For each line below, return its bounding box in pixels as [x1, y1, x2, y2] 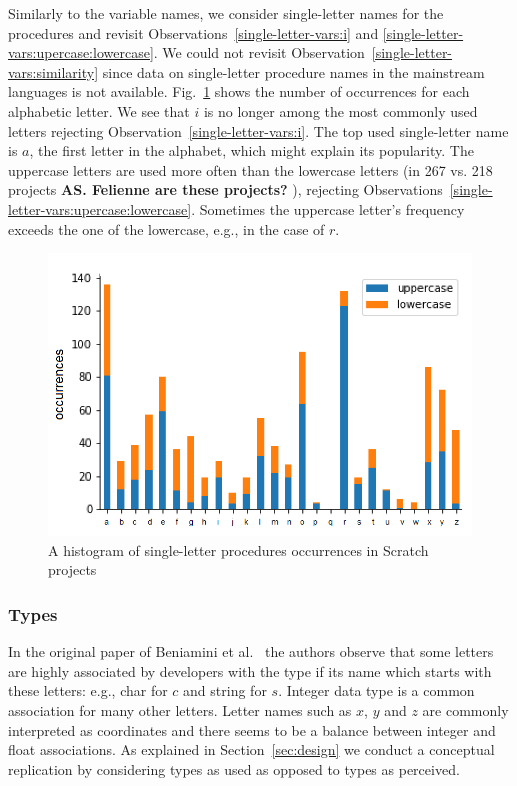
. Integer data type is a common [278, 680, 475, 701]
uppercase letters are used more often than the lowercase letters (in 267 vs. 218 [8, 159, 493, 180]
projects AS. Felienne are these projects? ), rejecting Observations [8, 179, 443, 200]
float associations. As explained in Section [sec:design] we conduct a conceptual [8, 739, 495, 760]
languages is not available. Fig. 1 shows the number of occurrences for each [8, 81, 470, 102]
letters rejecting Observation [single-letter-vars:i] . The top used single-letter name [8, 120, 509, 141]
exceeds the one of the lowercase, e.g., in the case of [8, 218, 325, 239]
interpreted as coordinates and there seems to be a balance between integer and [8, 719, 496, 740]
